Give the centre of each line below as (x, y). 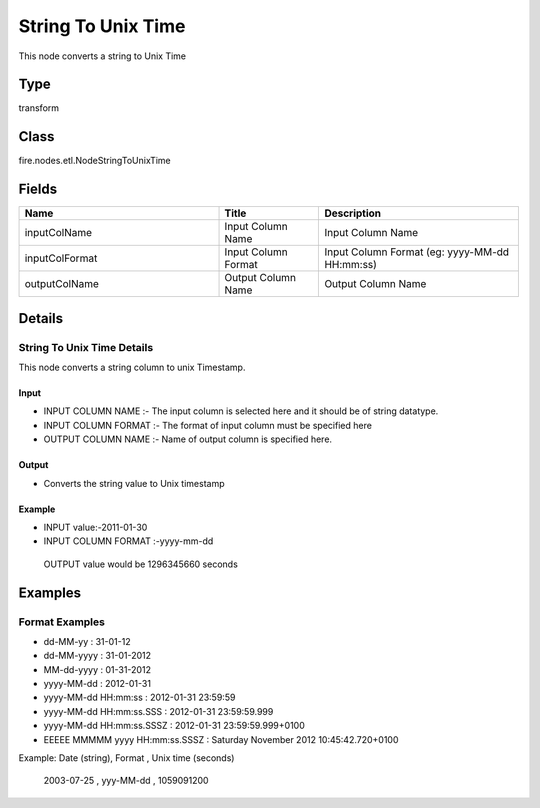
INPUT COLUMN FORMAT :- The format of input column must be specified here (207, 425)
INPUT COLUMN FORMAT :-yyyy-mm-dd (128, 541)
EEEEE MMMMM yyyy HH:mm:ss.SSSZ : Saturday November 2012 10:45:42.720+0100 (221, 739)
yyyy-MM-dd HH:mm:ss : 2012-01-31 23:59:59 (139, 697)
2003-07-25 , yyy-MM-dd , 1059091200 (126, 781)
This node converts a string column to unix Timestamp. (132, 367)
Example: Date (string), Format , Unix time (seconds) (126, 758)
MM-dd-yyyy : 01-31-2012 (97, 669)
